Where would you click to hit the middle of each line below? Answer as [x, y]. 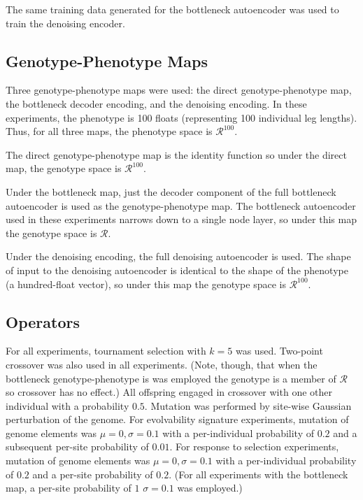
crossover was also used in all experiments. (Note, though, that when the [162, 364]
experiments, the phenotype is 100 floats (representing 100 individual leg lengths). [181, 117]
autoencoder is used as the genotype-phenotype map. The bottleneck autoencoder [181, 205]
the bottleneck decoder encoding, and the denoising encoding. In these [156, 103]
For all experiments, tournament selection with [106, 351]
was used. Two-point [279, 351]
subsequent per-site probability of [77, 447]
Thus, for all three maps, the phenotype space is [109, 131]
